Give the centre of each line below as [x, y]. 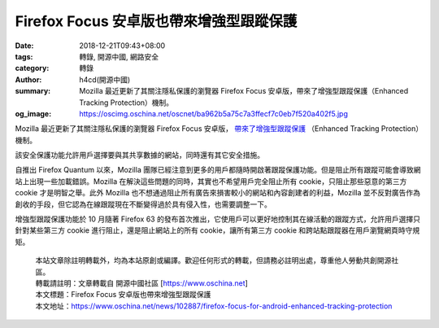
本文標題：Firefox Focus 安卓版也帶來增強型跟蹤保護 [123, 295]
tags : [24, 56]
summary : [33, 91]
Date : [24, 46]
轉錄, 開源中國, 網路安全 [119, 56]
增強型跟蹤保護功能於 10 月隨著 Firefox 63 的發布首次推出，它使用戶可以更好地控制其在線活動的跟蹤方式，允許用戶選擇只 [217, 219]
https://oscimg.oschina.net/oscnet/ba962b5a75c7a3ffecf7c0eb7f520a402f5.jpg [214, 113]
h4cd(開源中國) [105, 79]
